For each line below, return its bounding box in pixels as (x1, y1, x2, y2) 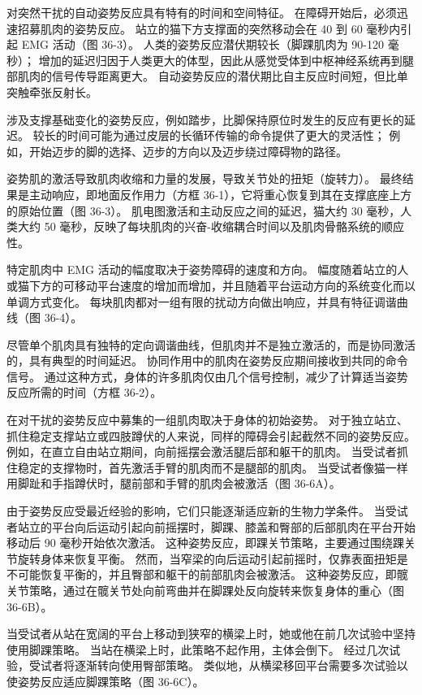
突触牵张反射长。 (6, 83, 97, 100)
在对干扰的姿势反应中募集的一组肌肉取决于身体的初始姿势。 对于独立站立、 (6, 411, 408, 428)
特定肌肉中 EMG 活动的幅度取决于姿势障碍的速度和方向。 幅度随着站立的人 (6, 261, 409, 278)
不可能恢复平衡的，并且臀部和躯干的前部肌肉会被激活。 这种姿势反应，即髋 (6, 566, 408, 583)
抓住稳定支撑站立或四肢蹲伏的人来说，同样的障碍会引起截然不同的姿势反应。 (6, 427, 416, 444)
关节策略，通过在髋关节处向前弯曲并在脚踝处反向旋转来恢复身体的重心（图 (6, 582, 404, 598)
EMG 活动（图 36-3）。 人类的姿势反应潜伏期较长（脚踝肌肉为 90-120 (21, 36, 384, 53)
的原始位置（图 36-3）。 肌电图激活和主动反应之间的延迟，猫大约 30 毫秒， (6, 202, 401, 219)
